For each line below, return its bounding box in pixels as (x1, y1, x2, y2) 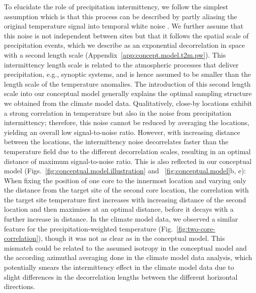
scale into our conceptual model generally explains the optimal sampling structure (4, 88, 252, 98)
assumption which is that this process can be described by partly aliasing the (4, 11, 237, 21)
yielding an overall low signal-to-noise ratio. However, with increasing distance (4, 127, 240, 137)
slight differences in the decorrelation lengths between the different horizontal (4, 271, 238, 282)
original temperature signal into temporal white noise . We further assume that (4, 21, 244, 31)
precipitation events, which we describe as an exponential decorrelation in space (4, 40, 245, 50)
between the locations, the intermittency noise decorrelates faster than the (4, 136, 229, 147)
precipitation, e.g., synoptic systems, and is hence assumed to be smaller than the (4, 69, 251, 79)
